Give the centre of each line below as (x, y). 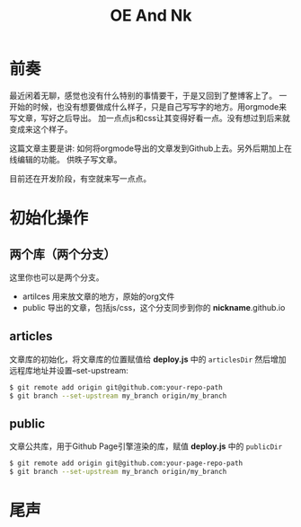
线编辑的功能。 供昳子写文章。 (66, 159)
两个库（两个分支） (62, 254)
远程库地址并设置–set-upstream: (69, 370)
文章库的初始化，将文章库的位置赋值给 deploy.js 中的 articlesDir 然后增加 (148, 359)
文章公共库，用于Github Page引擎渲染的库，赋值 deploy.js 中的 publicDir (146, 446)
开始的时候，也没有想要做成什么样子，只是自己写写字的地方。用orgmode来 (148, 106)
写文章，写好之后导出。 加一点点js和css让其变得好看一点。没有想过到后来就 (150, 118)
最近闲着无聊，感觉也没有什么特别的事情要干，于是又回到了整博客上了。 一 (148, 95)
